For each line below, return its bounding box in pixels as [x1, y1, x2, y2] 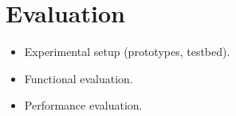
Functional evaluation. [24, 70, 133, 86]
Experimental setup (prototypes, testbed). [24, 43, 230, 60]
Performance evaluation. [24, 97, 143, 114]
